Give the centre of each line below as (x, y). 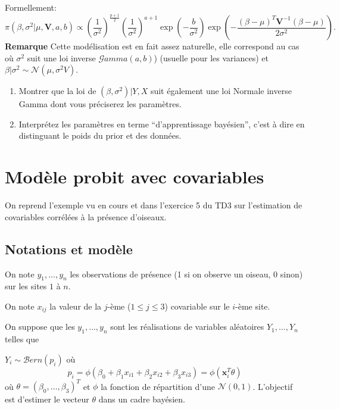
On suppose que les (40, 327)
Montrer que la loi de (57, 91)
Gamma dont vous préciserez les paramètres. (100, 104)
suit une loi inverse (61, 57)
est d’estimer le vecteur (47, 399)
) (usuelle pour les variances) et (211, 57)
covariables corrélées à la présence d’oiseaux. (86, 216)
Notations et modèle (69, 249)
